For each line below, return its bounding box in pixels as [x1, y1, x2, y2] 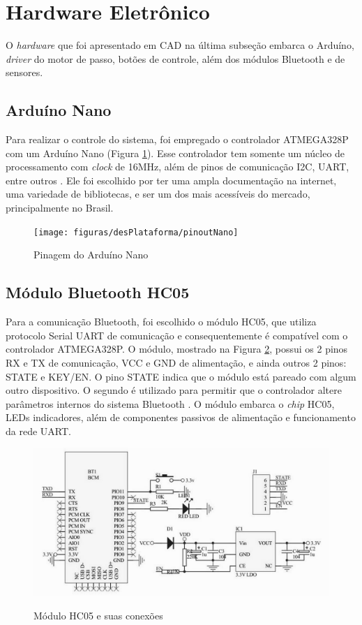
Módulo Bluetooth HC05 [6, 281, 190, 303]
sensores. [6, 65, 43, 80]
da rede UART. [6, 423, 71, 438]
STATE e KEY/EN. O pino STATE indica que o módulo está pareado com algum [6, 369, 356, 383]
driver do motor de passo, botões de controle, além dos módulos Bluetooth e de [6, 51, 345, 66]
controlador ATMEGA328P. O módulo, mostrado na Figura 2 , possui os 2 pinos [6, 341, 348, 356]
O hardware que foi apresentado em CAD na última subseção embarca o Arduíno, [6, 38, 354, 52]
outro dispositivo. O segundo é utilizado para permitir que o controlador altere [6, 383, 342, 397]
